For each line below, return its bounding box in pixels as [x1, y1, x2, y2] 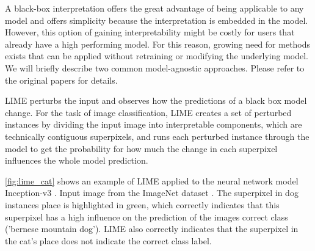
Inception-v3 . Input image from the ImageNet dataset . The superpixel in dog [5, 186, 299, 199]
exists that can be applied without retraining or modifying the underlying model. [5, 49, 308, 62]
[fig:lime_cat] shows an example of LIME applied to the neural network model [5, 174, 299, 187]
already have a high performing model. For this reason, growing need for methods [5, 37, 311, 50]
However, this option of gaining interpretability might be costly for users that [5, 26, 295, 38]
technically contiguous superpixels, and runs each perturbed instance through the [5, 129, 310, 142]
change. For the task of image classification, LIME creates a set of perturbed [5, 106, 292, 118]
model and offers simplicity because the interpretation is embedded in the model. [5, 13, 308, 26]
